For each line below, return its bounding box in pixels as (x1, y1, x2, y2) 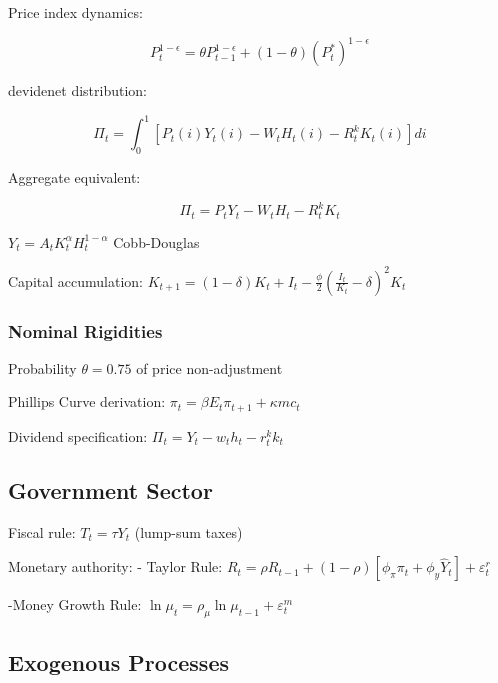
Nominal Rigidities (8, 318, 163, 343)
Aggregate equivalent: (8, 166, 141, 187)
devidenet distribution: (8, 80, 147, 101)
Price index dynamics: (8, 2, 143, 22)
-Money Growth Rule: (8, 594, 142, 615)
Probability (8, 357, 77, 378)
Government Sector (8, 474, 213, 505)
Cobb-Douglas (113, 231, 200, 252)
